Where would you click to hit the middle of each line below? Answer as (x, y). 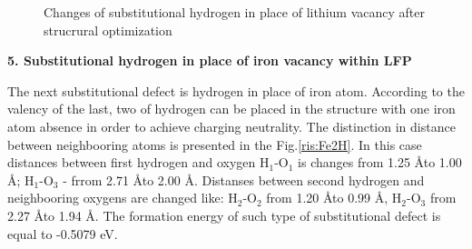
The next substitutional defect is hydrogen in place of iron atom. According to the (236, 90)
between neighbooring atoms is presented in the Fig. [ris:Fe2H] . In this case (215, 144)
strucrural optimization (108, 30)
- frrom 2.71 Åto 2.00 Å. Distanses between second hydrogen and (244, 179)
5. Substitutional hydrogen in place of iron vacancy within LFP (210, 60)
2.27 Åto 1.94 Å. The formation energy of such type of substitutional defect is (224, 215)
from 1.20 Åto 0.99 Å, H (334, 198)
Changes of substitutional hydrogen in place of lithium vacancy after (234, 12)
